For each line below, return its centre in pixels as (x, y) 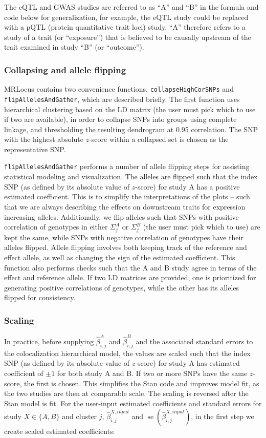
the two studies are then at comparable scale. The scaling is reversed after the (126, 393)
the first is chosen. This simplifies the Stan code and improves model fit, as (141, 383)
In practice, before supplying (49, 341)
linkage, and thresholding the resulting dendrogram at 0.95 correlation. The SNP (131, 129)
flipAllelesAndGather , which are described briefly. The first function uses (122, 99)
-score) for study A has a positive (187, 186)
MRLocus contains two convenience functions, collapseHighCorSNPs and (119, 89)
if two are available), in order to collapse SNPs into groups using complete (120, 119)
